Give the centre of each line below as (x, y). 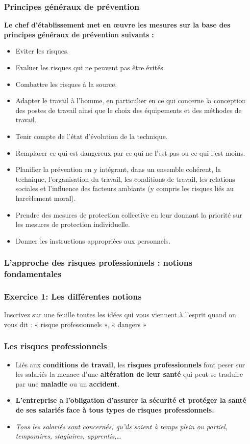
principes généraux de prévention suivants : (79, 34)
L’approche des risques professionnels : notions (98, 263)
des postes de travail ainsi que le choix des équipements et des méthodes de (128, 110)
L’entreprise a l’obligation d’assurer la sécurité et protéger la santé (131, 400)
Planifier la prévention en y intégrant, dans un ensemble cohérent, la (118, 169)
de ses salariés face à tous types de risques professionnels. (115, 410)
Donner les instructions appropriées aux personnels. (93, 240)
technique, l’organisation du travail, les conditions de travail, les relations (125, 179)
